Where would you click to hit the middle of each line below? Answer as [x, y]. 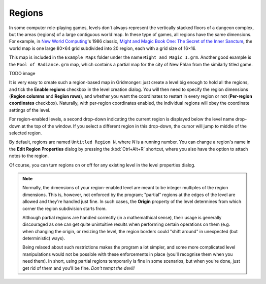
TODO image [22, 73]
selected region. [26, 133]
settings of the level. [30, 110]
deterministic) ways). [44, 238]
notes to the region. [29, 156]
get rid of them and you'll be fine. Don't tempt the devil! [79, 268]
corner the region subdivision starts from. [65, 208]
